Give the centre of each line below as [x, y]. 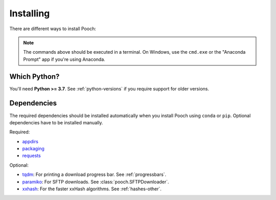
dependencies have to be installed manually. [56, 122]
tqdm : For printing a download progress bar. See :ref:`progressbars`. [94, 174]
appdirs [30, 141]
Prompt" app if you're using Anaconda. [64, 59]
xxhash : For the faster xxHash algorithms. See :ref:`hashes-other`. [92, 189]
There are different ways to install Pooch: [53, 29]
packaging [33, 149]
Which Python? [34, 76]
